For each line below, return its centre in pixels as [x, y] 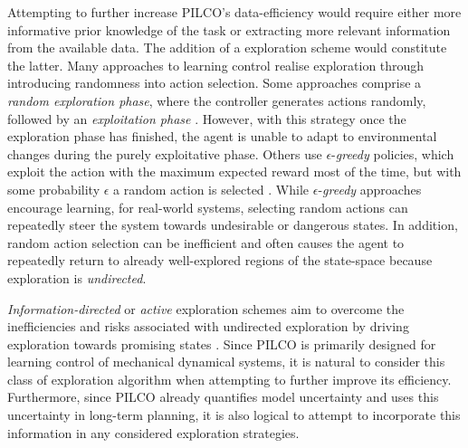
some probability [54, 189]
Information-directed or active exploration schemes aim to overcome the [206, 308]
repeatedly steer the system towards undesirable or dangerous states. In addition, [233, 225]
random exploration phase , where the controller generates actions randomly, [217, 100]
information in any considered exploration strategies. [153, 432]
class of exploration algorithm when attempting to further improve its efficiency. [229, 379]
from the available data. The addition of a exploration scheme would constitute [227, 48]
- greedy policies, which [393, 153]
